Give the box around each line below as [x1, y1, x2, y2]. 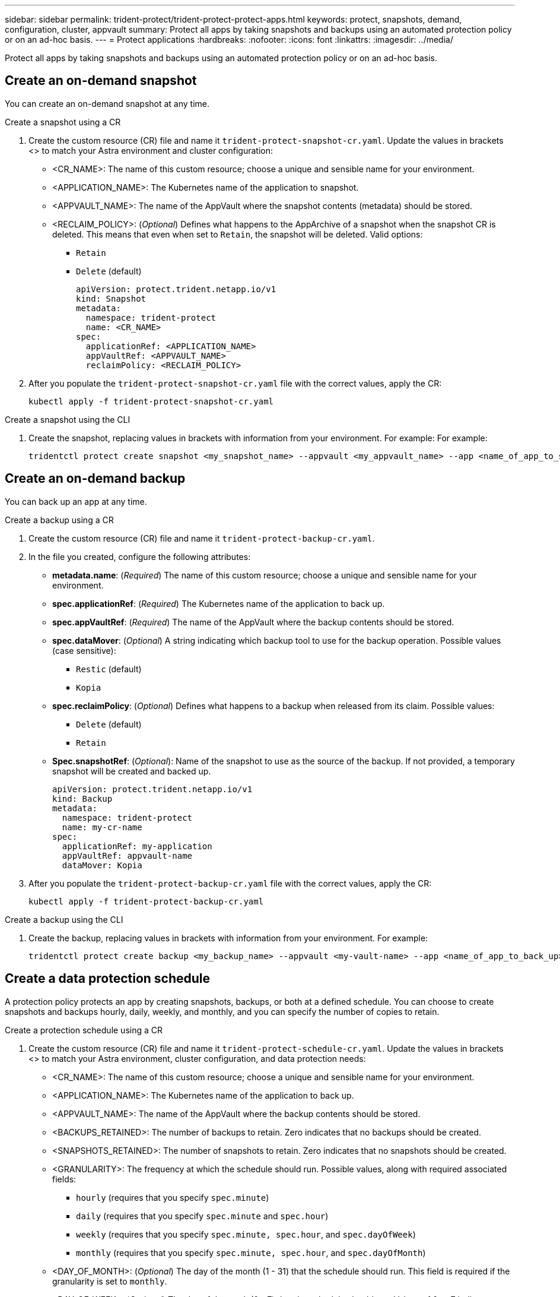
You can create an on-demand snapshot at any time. [5, 98, 210, 109]
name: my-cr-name [62, 822, 142, 832]
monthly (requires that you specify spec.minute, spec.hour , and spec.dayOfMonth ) [76, 1247, 426, 1258]
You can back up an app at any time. [5, 496, 147, 507]
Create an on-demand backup [5, 471, 186, 486]
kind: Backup [52, 793, 113, 803]
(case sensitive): [52, 645, 116, 656]
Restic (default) [76, 663, 142, 674]
